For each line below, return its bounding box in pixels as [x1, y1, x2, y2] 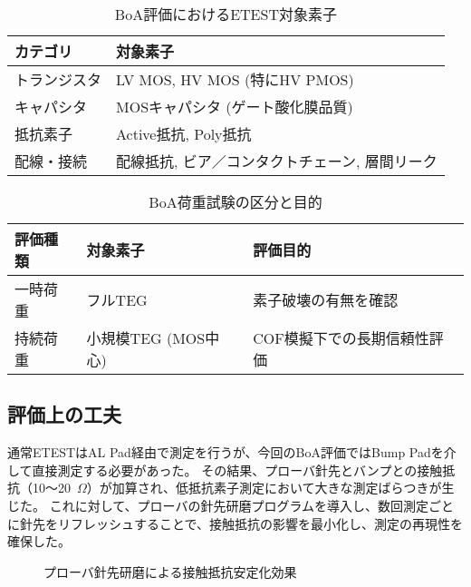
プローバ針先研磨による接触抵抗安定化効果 [43, 562, 297, 581]
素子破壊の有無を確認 [253, 289, 399, 310]
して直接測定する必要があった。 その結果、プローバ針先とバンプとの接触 [7, 460, 443, 479]
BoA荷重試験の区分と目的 [149, 191, 322, 212]
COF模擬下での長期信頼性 [253, 328, 429, 348]
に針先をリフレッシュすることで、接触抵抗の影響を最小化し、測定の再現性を [7, 514, 464, 533]
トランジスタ [14, 69, 102, 90]
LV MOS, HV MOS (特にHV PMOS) [116, 69, 354, 90]
